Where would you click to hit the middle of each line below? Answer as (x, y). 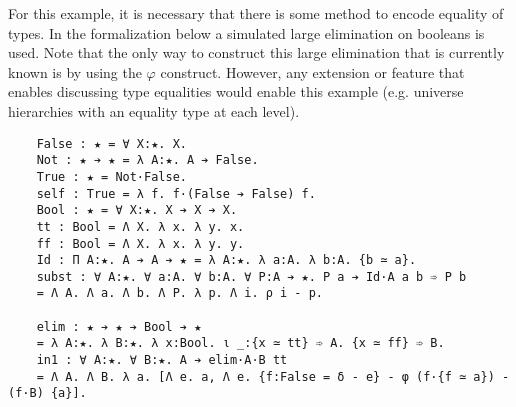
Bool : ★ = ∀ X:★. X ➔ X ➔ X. (137, 210)
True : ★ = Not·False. (111, 176)
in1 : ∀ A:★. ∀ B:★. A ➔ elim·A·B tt (162, 360)
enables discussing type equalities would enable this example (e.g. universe (236, 91)
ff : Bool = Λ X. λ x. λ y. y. (140, 243)
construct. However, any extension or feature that (312, 71)
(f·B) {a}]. (47, 393)
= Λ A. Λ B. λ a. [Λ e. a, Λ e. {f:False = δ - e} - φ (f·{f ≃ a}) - (273, 376)
